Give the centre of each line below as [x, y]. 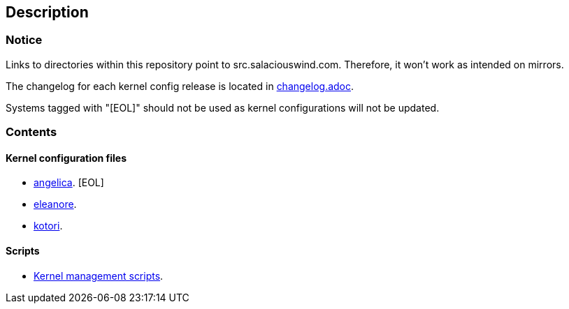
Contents [31, 132]
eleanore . [55, 204]
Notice [24, 40]
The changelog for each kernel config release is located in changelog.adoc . [180, 86]
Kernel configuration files [66, 158]
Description [47, 12]
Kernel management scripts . [99, 276]
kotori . [48, 226]
